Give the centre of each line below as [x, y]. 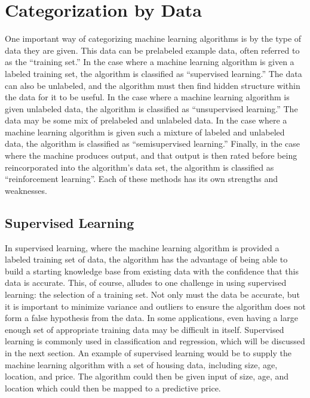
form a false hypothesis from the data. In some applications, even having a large [151, 318]
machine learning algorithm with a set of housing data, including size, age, [141, 364]
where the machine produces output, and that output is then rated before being [151, 155]
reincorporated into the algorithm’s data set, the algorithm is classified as [139, 167]
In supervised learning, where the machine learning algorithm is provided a [142, 247]
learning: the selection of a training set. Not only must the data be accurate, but [152, 294]
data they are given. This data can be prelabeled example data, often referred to [152, 50]
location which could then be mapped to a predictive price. [113, 388]
